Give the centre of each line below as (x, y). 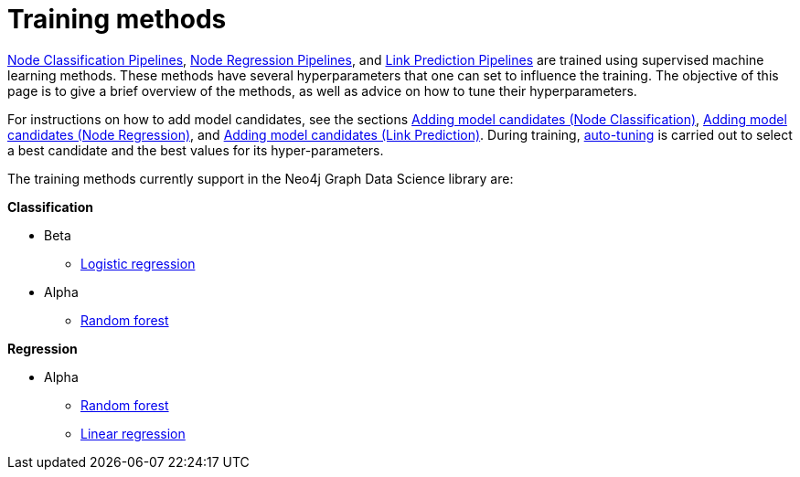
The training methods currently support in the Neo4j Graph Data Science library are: (261, 178)
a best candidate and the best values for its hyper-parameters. (196, 150)
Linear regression (133, 433)
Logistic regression (138, 263)
